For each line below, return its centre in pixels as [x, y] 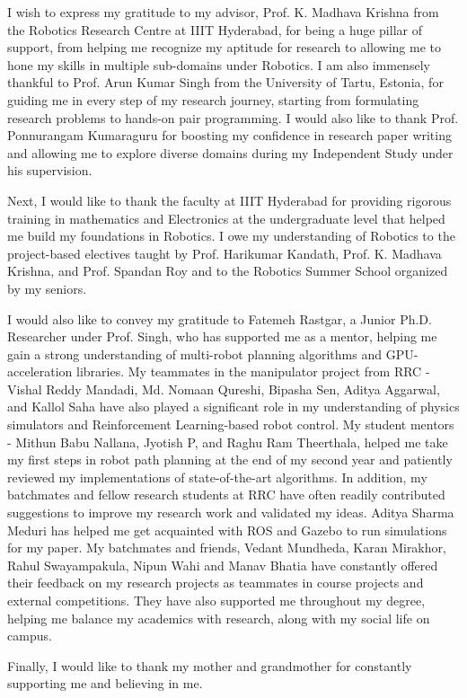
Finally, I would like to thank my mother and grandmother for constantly [210, 665]
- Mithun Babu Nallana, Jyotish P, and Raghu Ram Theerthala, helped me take [228, 442]
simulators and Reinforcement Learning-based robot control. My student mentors [231, 424]
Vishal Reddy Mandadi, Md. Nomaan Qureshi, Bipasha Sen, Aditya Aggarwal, [224, 389]
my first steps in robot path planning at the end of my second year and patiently [230, 459]
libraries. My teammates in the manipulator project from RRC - [253, 371]
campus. [30, 636]
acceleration [40, 371]
